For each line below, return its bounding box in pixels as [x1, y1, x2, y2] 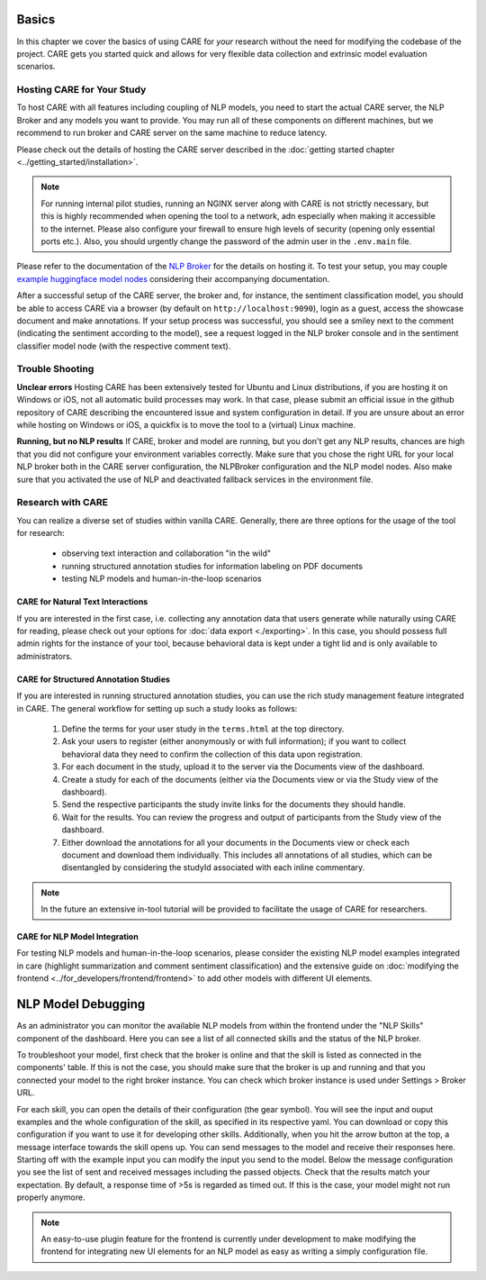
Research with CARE [16, 496, 108, 509]
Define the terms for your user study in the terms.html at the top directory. [61, 723, 345, 734]
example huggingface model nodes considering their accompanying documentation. [16, 273, 330, 284]
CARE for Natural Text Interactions [16, 596, 148, 607]
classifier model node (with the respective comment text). [16, 340, 231, 351]
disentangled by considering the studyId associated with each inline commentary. [61, 862, 365, 873]
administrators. [16, 650, 73, 661]
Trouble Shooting [16, 363, 94, 376]
